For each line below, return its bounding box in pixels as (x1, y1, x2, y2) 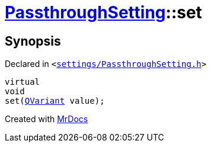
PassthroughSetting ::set (5, 2, 202, 23)
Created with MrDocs (5, 114, 88, 124)
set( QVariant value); (5, 96, 105, 106)
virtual (5, 77, 40, 87)
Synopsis (5, 33, 61, 49)
